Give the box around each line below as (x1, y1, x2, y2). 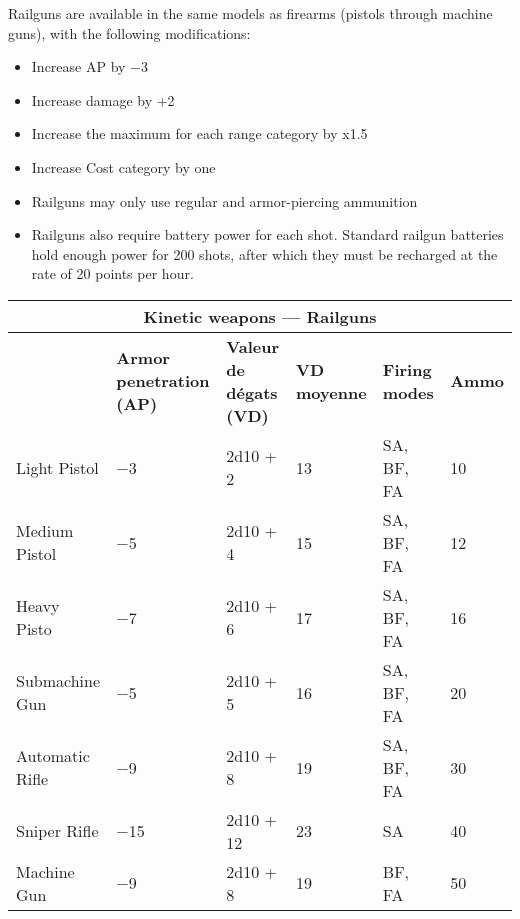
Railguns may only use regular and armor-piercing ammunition (31, 190, 418, 211)
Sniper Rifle (16, 819, 99, 843)
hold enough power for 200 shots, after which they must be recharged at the (31, 243, 498, 264)
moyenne (296, 380, 367, 404)
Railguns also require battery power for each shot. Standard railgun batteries (31, 224, 504, 245)
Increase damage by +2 (31, 89, 175, 110)
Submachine (16, 669, 101, 693)
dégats (226, 380, 278, 404)
